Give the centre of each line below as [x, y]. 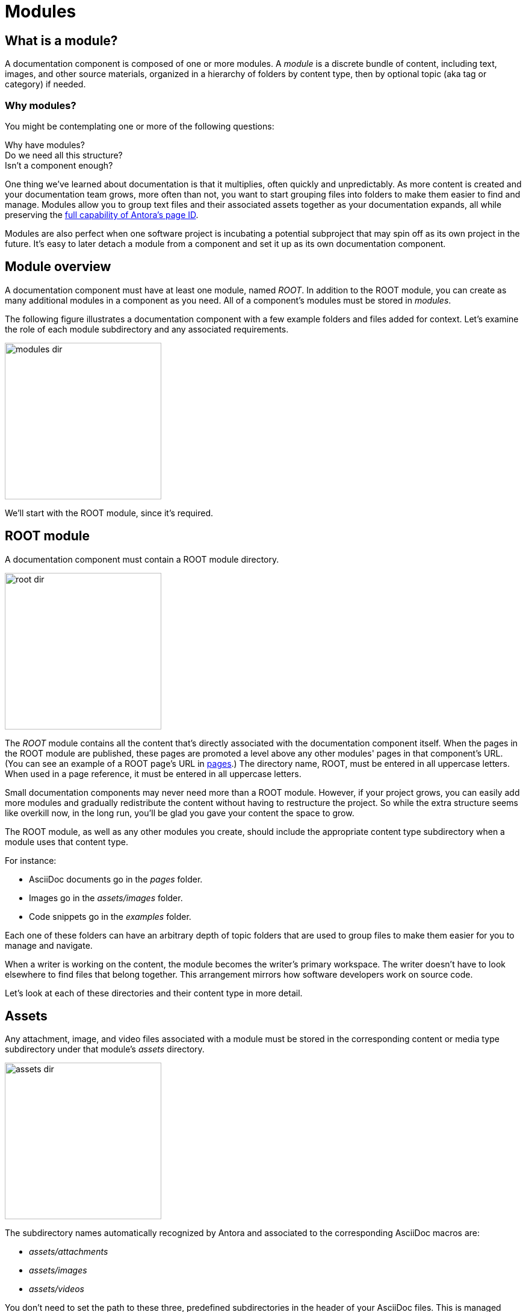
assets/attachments [69, 1252]
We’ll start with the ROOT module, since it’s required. [109, 513]
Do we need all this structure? [64, 155]
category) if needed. [45, 84]
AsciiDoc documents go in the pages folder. [116, 879]
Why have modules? [45, 145]
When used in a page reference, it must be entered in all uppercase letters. [153, 773]
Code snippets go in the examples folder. [110, 916]
